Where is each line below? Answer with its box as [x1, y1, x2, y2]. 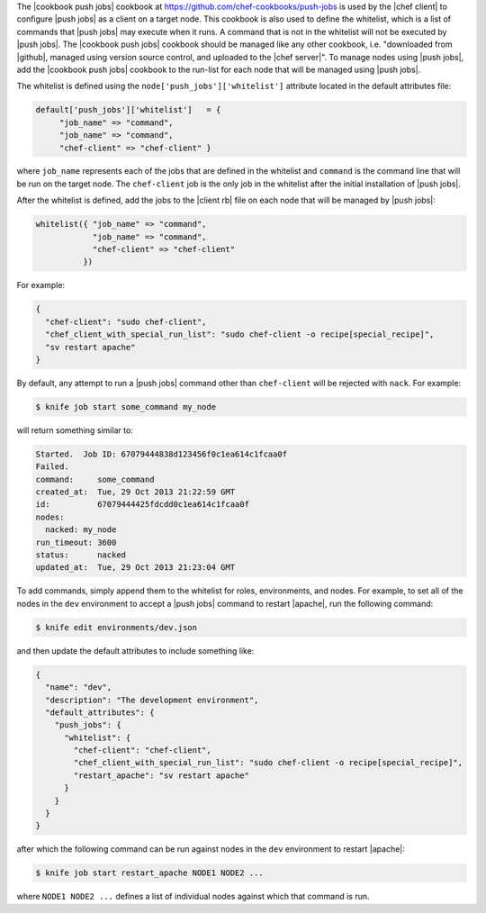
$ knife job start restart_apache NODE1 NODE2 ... [35, 868, 265, 878]
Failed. [35, 462, 69, 472]
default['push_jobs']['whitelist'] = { [35, 104, 221, 115]
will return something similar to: [16, 424, 134, 436]
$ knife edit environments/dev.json [35, 622, 198, 632]
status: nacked [35, 550, 126, 560]
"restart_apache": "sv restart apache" [73, 770, 249, 781]
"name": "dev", [45, 682, 112, 692]
